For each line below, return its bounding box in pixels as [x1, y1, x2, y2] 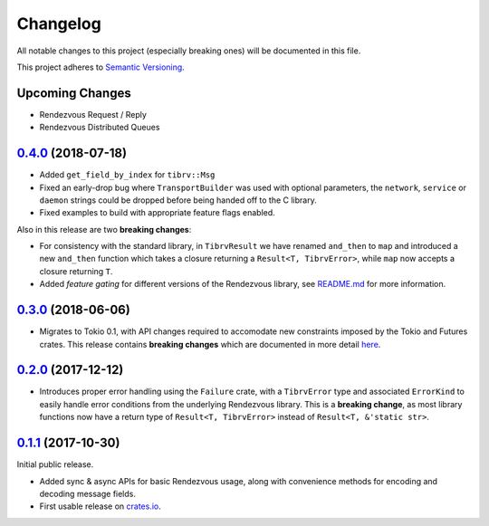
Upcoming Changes [16, 85, 131, 100]
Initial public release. [16, 459, 94, 470]
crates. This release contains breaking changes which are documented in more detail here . [39, 339, 381, 349]
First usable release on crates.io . [39, 501, 162, 512]
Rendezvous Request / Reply [39, 109, 147, 120]
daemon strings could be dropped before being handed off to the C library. [39, 195, 317, 206]
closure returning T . [39, 265, 113, 276]
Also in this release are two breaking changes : [16, 224, 192, 234]
